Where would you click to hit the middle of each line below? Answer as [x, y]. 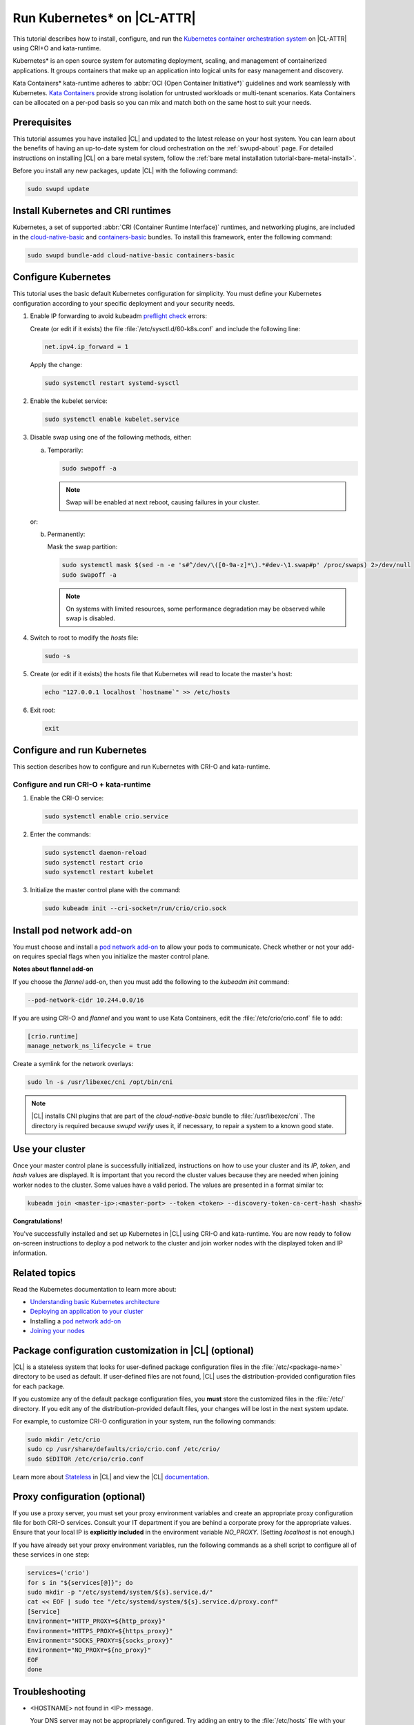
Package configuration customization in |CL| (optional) [134, 1350]
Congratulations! [38, 1221]
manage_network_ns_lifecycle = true [89, 1046]
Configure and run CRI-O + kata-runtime [82, 785]
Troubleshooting [49, 1692]
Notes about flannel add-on [53, 969]
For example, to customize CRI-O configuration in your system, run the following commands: [144, 1421]
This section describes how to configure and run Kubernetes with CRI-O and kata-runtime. [141, 767]
